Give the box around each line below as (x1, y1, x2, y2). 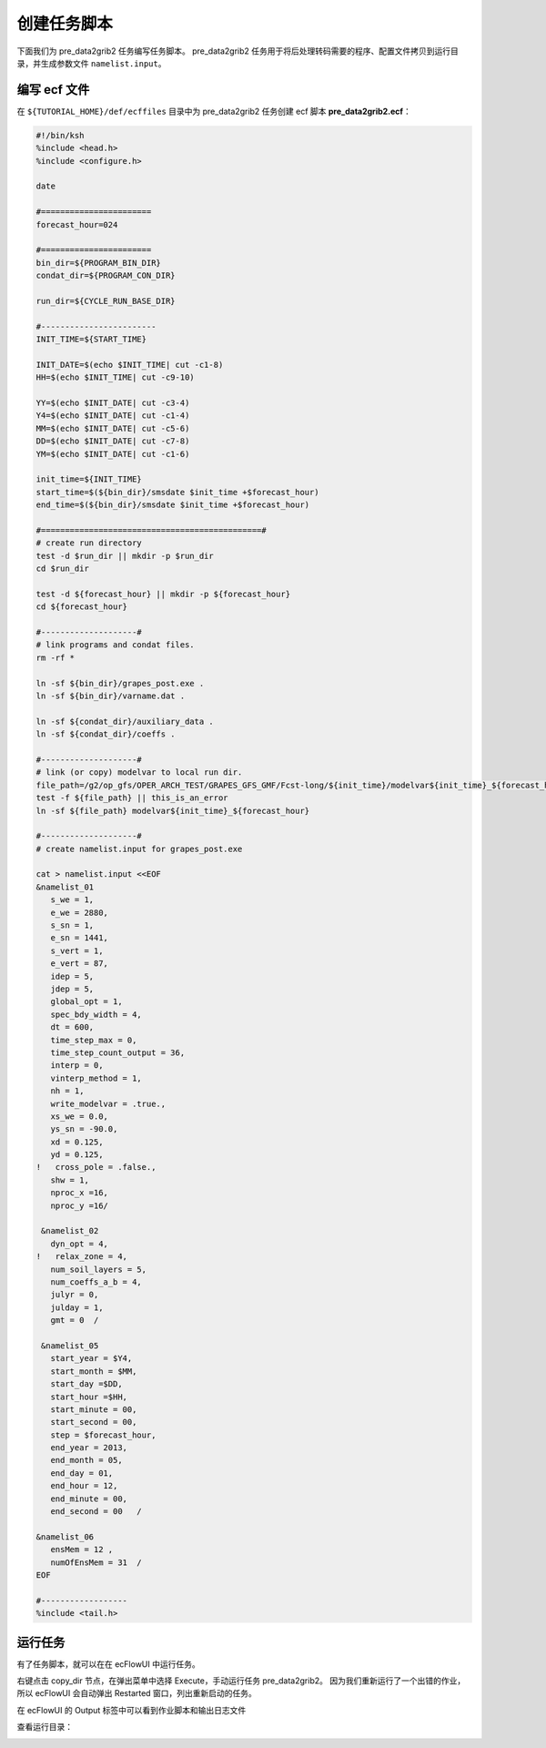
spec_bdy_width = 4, (50, 1009, 143, 1020)
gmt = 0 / (50, 1316, 99, 1326)
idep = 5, (50, 971, 95, 981)
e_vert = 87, (50, 959, 109, 969)
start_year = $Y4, (50, 1353, 133, 1364)
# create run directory (35, 538, 143, 548)
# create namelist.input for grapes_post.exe (35, 843, 243, 854)
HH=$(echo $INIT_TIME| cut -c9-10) (35, 372, 195, 382)
